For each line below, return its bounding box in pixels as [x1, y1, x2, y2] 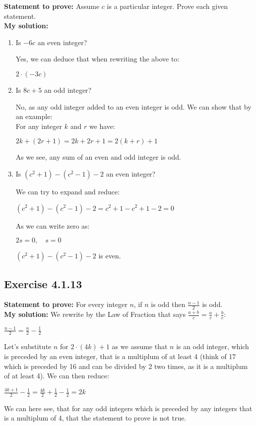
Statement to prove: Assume [4, 1, 100, 11]
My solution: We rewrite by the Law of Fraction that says [4, 309, 186, 319]
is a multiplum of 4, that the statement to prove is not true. [4, 413, 187, 423]
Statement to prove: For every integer [4, 299, 128, 309]
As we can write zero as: [15, 220, 90, 231]
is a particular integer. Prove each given [107, 1, 228, 11]
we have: [89, 121, 115, 131]
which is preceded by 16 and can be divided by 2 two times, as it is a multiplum [4, 361, 248, 371]
